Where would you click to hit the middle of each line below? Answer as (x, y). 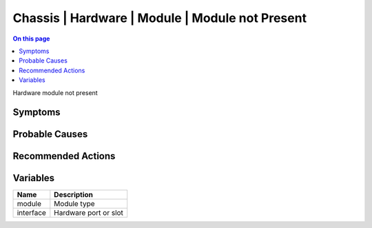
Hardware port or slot (89, 213)
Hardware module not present (55, 92)
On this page (31, 39)
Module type (75, 204)
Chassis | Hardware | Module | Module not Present (159, 18)
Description (73, 195)
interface (31, 213)
